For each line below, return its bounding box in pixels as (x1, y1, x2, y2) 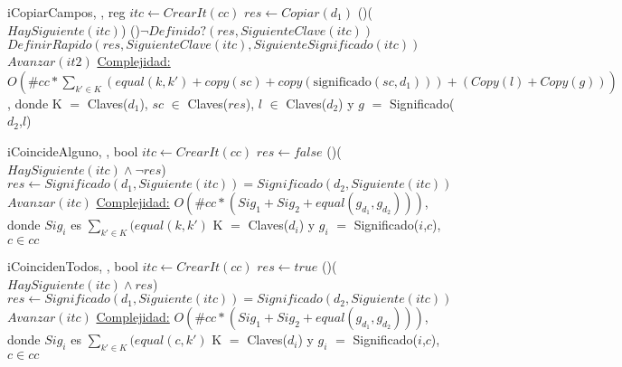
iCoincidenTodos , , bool (7, 256, 138, 275)
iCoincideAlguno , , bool (7, 141, 138, 160)
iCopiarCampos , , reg (7, 3, 126, 21)
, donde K (7, 93, 62, 112)
